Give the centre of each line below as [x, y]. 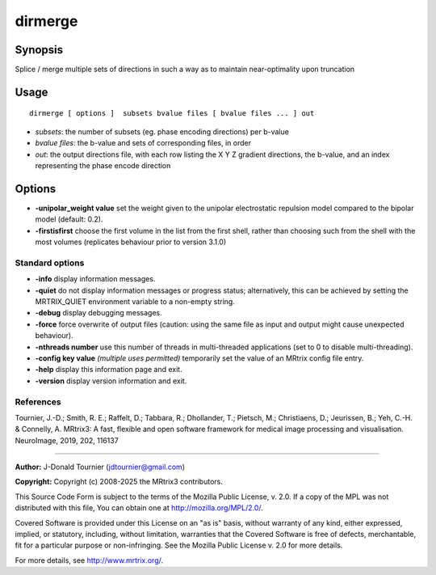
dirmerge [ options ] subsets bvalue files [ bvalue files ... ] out [172, 114]
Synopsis [39, 50]
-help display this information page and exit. [109, 370]
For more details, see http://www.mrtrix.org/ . [89, 560]
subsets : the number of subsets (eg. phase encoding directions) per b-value [162, 131]
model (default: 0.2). [69, 219]
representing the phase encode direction [103, 166]
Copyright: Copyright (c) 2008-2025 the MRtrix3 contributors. [119, 482]
